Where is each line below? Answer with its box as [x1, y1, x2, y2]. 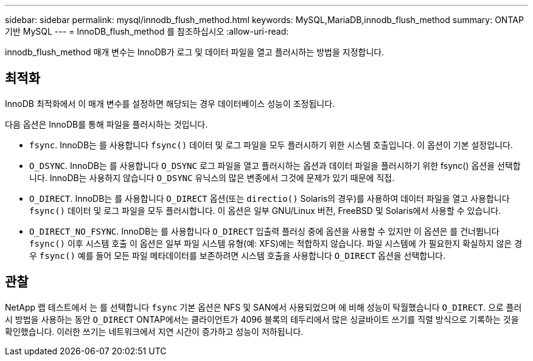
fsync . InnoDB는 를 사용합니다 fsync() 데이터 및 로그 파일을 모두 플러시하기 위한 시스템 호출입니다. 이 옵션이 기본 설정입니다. [29, 139, 513, 150]
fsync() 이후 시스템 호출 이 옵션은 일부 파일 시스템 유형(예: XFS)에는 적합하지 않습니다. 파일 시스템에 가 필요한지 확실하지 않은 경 [29, 238, 523, 249]
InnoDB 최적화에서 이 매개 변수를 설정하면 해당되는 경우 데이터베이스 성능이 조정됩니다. [5, 98, 335, 109]
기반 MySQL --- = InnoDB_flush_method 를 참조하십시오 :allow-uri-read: [5, 26, 289, 36]
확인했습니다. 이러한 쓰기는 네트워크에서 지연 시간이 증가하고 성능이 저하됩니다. [5, 326, 304, 337]
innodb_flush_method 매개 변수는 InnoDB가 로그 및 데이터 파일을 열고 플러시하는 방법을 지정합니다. [5, 47, 385, 57]
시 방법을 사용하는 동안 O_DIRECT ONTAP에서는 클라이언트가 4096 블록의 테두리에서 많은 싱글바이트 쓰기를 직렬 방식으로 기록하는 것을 [5, 314, 519, 325]
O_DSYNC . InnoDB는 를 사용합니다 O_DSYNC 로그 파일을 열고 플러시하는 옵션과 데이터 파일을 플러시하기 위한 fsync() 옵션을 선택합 [29, 160, 521, 171]
